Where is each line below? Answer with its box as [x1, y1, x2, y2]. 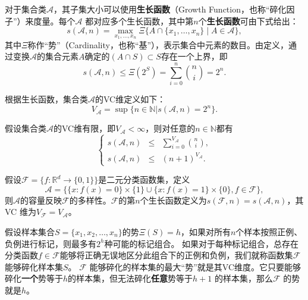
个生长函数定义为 [140, 193, 207, 206]
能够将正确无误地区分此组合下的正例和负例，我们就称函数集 [59, 249, 293, 261]
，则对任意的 [145, 122, 196, 135]
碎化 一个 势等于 [5, 272, 63, 285]
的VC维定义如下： [95, 93, 166, 105]
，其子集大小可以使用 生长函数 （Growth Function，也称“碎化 [54, 3, 287, 15]
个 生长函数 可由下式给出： [198, 14, 298, 27]
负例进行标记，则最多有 [5, 237, 96, 249]
